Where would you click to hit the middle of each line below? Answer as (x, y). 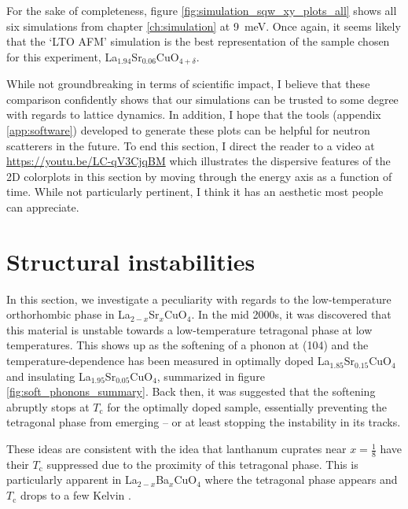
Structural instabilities (131, 261)
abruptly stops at (48, 406)
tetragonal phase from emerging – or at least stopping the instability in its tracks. (204, 422)
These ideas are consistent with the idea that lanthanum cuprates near (176, 449)
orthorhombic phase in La (68, 314)
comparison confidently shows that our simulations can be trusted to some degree (202, 99)
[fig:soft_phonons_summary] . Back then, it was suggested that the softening (191, 391)
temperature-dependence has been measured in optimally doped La (168, 361)
